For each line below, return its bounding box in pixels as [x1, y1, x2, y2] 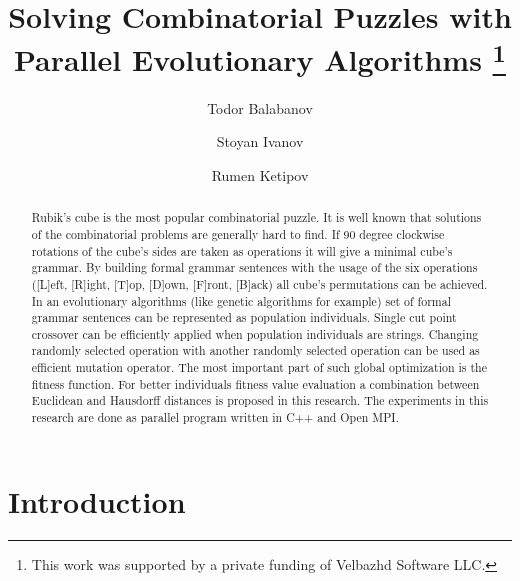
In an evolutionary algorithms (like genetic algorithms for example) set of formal [31, 292, 451, 309]
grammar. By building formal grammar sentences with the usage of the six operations [31, 259, 478, 276]
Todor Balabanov [207, 97, 313, 118]
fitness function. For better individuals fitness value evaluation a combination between [31, 375, 480, 392]
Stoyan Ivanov [216, 131, 304, 152]
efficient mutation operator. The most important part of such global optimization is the [31, 359, 487, 376]
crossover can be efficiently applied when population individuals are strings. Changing [31, 325, 479, 342]
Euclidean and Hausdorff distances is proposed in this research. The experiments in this [31, 392, 489, 409]
